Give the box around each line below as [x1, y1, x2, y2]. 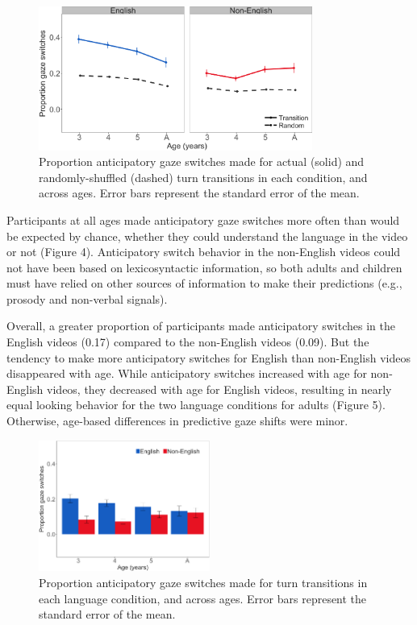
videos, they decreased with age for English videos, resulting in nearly [47, 380, 392, 397]
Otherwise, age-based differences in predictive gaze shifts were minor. [6, 412, 348, 429]
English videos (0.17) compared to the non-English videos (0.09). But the [6, 333, 369, 350]
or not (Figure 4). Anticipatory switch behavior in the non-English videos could [6, 243, 401, 260]
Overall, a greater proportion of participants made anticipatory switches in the [6, 317, 395, 334]
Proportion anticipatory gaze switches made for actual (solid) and [39, 153, 365, 170]
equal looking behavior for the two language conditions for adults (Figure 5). [6, 396, 386, 413]
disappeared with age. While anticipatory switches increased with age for [6, 365, 367, 382]
